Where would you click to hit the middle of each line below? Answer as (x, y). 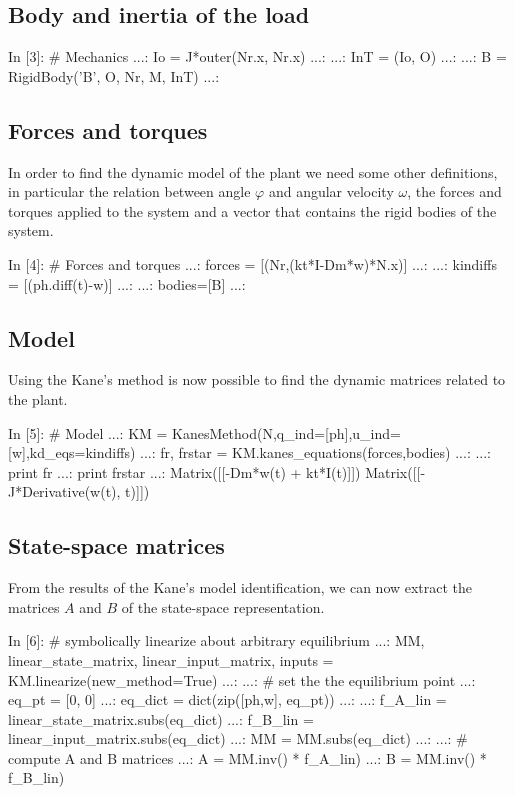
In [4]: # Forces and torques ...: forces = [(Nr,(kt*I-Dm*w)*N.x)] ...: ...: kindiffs (252, 263)
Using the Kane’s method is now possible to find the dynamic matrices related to (257, 379)
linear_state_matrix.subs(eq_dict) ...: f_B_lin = (161, 718)
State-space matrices (116, 545)
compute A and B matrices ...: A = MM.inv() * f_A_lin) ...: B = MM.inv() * (247, 757)
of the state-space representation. (223, 606)
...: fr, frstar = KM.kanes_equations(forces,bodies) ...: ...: (315, 452)
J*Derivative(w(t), (64, 491)
